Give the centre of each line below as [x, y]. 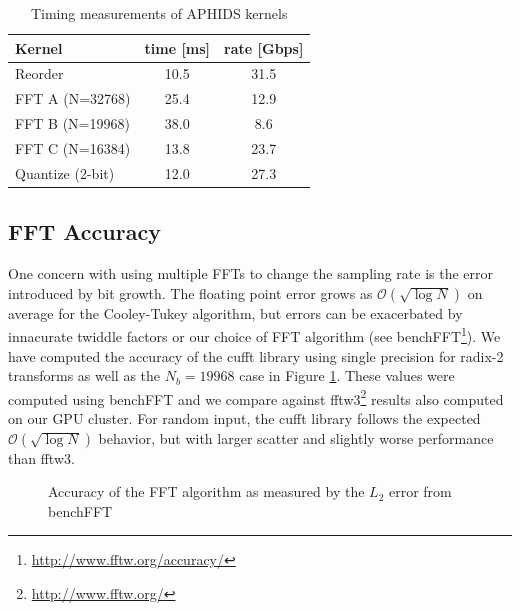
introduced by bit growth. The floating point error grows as [190, 292]
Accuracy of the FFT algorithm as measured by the [206, 491]
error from [420, 491]
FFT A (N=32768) [73, 98]
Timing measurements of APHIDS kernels [159, 13]
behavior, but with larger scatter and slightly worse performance [296, 437]
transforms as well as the [84, 375]
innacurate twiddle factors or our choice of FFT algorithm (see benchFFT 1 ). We [254, 334]
